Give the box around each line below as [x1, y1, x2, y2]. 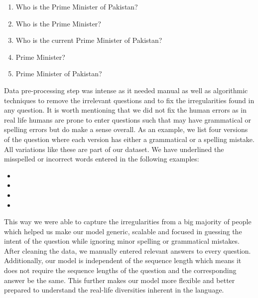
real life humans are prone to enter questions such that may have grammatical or [4, 114, 251, 125]
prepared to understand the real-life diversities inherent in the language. [4, 285, 224, 295]
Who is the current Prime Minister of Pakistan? [15, 35, 162, 45]
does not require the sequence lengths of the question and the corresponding [4, 265, 237, 276]
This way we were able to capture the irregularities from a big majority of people [4, 216, 252, 227]
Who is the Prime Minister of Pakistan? [15, 1, 138, 11]
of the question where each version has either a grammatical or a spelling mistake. [4, 134, 255, 144]
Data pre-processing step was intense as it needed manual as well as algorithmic [4, 85, 248, 95]
